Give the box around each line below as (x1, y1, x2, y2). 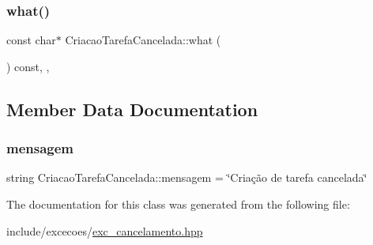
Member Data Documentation (6, 96, 258, 121)
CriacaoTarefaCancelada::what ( (65, 32, 221, 48)
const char (6, 32, 56, 48)
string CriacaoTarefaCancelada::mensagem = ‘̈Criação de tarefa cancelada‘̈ (6, 169, 367, 186)
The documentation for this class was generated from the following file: (6, 196, 350, 212)
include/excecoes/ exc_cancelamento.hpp (6, 222, 203, 239)
